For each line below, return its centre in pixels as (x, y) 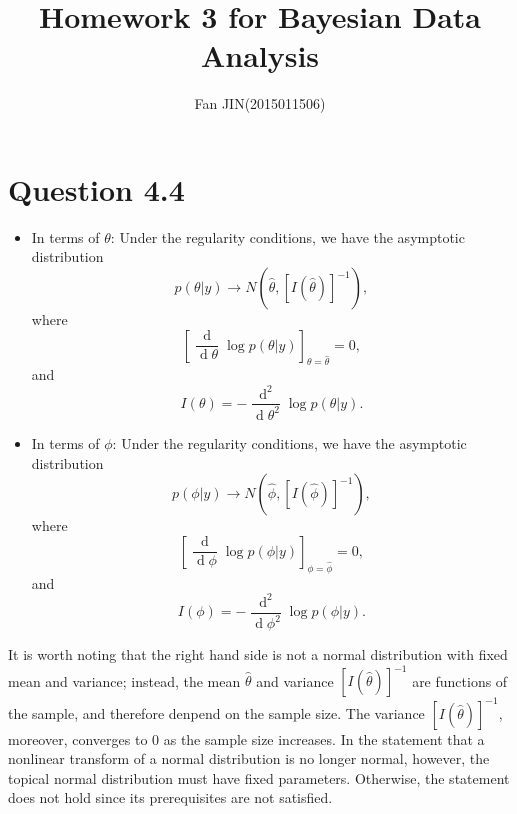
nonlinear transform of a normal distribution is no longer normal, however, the (249, 758)
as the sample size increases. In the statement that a (324, 738)
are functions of (460, 680)
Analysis (260, 55)
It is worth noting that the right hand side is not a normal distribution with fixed (258, 654)
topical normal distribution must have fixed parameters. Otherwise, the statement (259, 777)
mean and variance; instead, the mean (124, 680)
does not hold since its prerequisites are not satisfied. (170, 797)
